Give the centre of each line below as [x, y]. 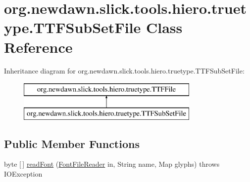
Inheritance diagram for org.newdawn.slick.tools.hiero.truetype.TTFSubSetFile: [124, 70]
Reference [38, 47]
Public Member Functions [72, 143]
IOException [23, 174]
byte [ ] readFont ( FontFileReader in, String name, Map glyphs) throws [112, 164]
